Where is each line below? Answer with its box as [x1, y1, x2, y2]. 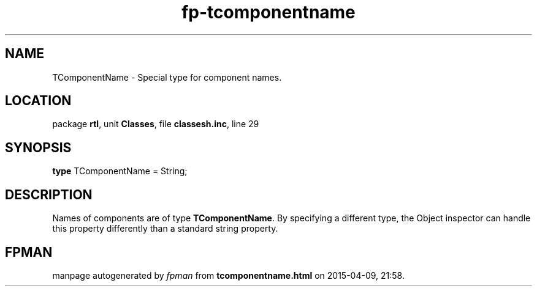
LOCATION [5, 93, 72, 109]
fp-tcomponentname [181, 2, 356, 23]
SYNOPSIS [5, 139, 72, 155]
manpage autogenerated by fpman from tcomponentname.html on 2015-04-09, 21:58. [52, 270, 405, 281]
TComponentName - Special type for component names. [52, 72, 282, 83]
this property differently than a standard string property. [52, 223, 278, 234]
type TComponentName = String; [52, 166, 188, 177]
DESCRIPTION [5, 186, 93, 202]
